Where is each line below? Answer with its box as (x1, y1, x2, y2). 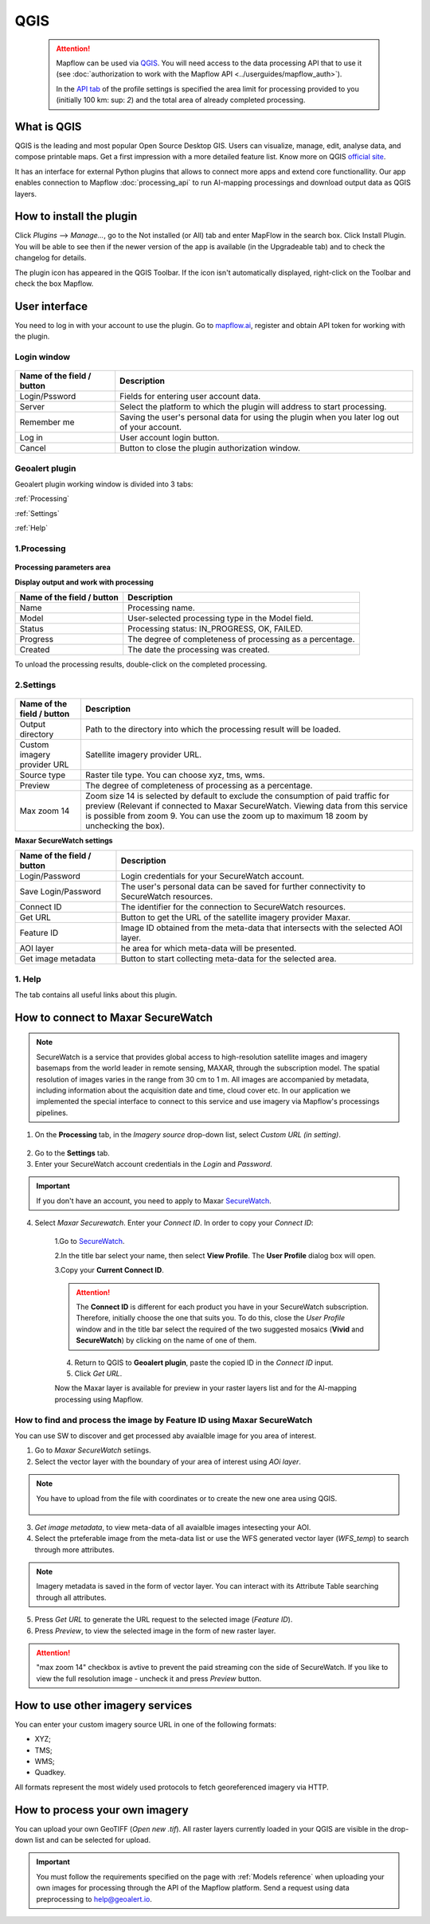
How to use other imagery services (14, 1699, 193, 1712)
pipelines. (36, 1108, 68, 1117)
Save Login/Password (19, 886, 101, 897)
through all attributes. (36, 1593, 107, 1602)
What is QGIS (14, 119, 82, 133)
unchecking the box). (84, 820, 165, 831)
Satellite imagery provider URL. (84, 749, 202, 760)
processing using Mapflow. (54, 1394, 143, 1404)
